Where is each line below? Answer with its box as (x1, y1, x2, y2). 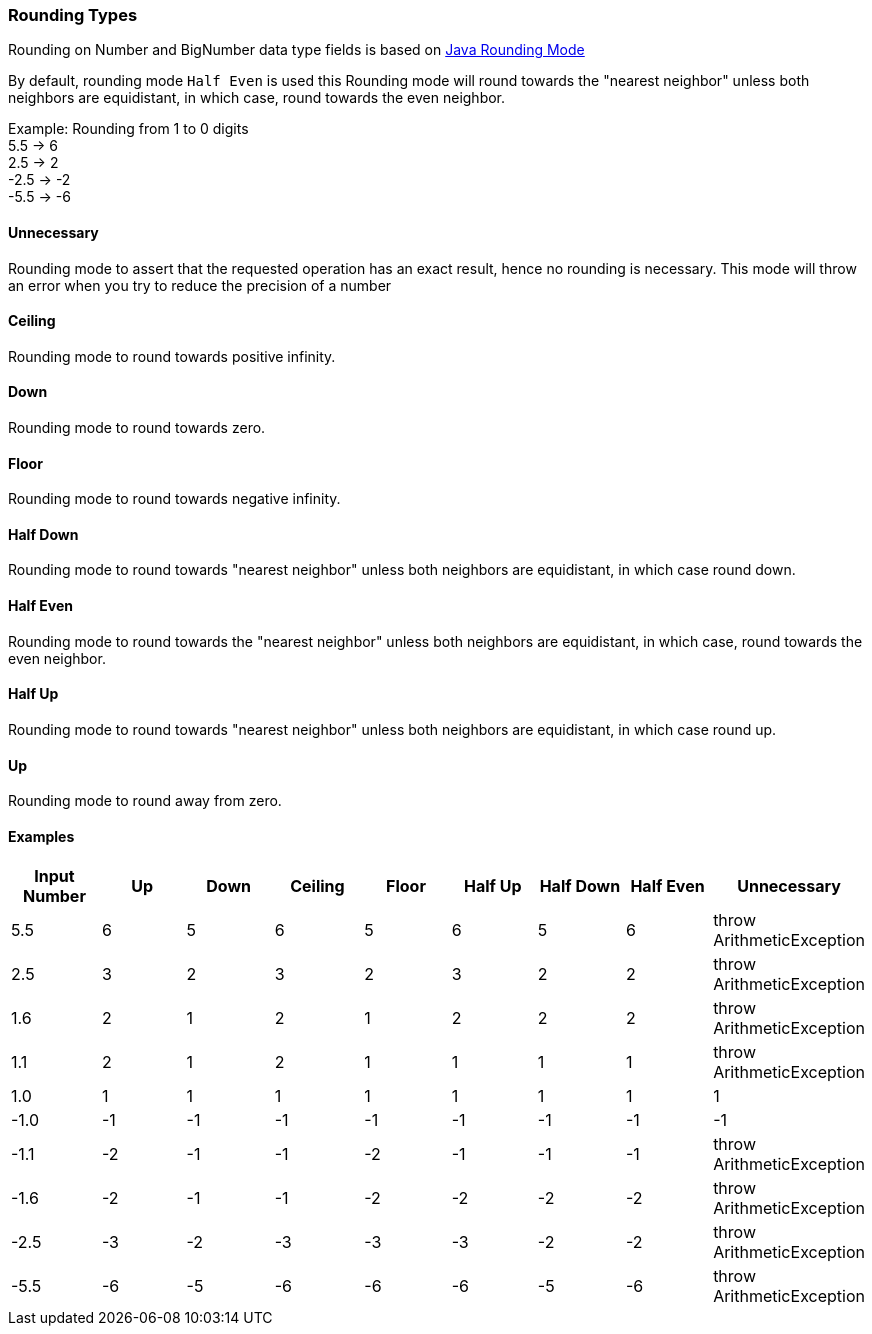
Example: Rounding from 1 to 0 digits (8, 120, 249, 138)
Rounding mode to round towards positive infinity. (8, 347, 336, 365)
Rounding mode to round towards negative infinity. (8, 490, 341, 508)
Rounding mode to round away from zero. (8, 792, 282, 810)
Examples (8, 827, 75, 845)
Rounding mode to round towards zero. (8, 419, 266, 437)
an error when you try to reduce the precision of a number (8, 276, 392, 294)
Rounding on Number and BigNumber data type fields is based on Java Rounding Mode (8, 41, 585, 59)
